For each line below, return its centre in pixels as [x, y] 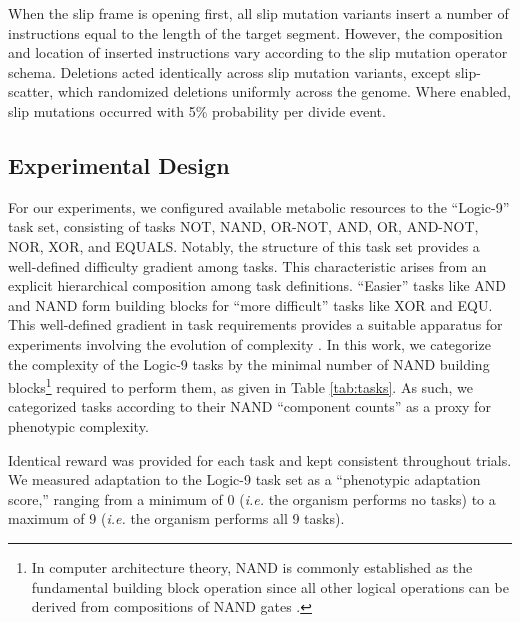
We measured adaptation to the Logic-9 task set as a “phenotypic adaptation [244, 479]
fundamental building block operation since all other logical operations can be [270, 586]
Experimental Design [119, 164]
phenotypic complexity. [78, 425]
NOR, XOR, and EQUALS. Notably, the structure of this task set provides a [244, 245]
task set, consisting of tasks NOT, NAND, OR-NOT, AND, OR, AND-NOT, [243, 226]
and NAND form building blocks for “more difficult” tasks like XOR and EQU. [250, 304]
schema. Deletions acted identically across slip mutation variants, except [229, 71]
